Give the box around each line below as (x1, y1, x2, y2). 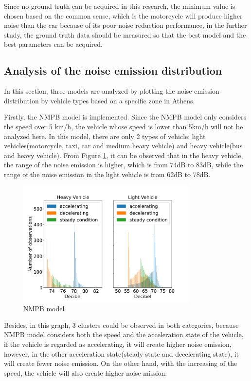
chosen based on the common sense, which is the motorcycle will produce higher (4, 10, 243, 20)
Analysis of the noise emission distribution (4, 63, 222, 78)
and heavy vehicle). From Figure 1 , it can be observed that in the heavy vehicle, (4, 150, 243, 160)
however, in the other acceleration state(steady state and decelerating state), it (4, 348, 239, 359)
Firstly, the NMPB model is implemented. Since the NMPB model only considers (4, 112, 246, 122)
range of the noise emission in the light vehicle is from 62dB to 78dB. (4, 169, 211, 179)
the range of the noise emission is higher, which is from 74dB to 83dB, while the (4, 160, 243, 170)
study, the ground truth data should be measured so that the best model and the (4, 29, 246, 40)
